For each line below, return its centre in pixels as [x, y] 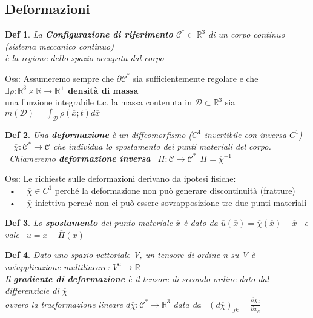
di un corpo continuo [247, 34]
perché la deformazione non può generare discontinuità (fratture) [175, 190]
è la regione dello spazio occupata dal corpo [84, 58]
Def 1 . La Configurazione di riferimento [89, 34]
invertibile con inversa [245, 134]
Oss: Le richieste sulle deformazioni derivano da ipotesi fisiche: [120, 178]
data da [187, 304]
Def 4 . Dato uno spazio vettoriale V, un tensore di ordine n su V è [130, 255]
